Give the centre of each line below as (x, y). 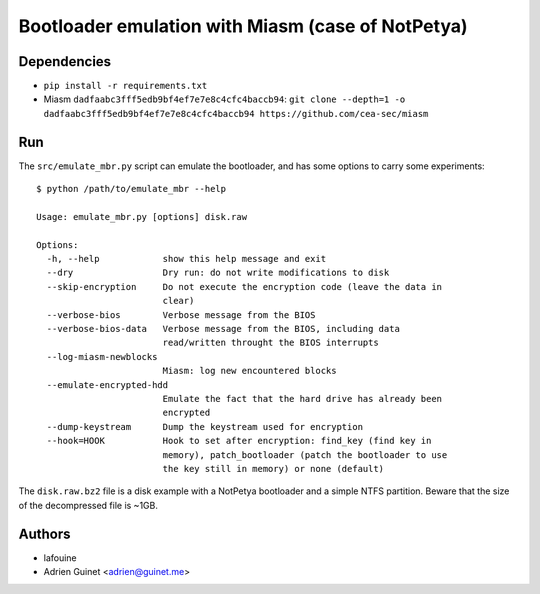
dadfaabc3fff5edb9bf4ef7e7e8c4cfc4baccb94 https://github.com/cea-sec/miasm (236, 113)
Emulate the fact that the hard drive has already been (302, 398)
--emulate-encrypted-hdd (107, 384)
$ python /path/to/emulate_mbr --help (131, 189)
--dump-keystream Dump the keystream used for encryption (205, 426)
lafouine (60, 557)
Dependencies (65, 61)
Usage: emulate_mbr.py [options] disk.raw (142, 216)
